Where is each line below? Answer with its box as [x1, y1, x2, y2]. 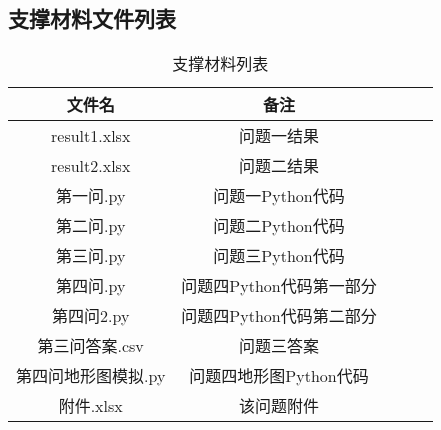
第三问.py [56, 244, 126, 268]
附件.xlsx [58, 394, 123, 418]
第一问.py [56, 184, 126, 208]
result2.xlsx [51, 153, 131, 177]
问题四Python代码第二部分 [181, 304, 377, 328]
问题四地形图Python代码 [189, 364, 369, 388]
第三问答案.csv [37, 334, 144, 358]
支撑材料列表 [172, 52, 269, 76]
